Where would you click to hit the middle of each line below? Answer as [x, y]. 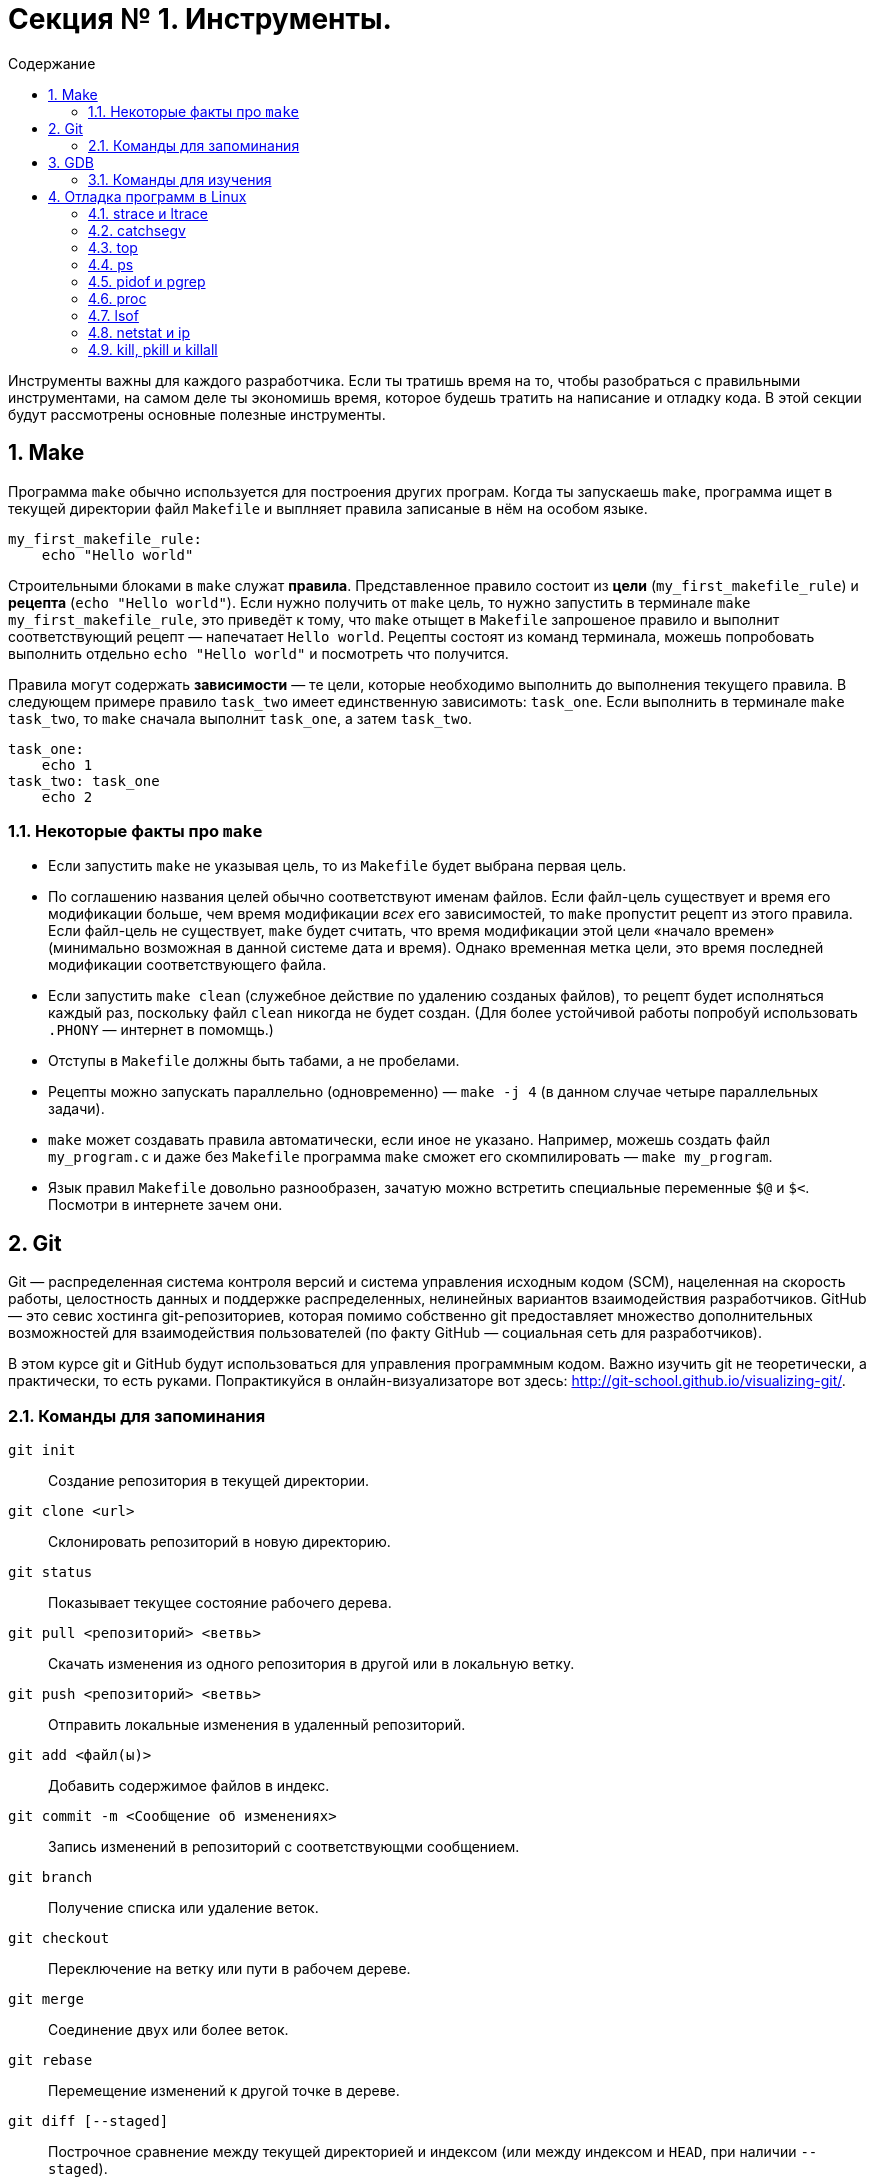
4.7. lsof [113, 315]
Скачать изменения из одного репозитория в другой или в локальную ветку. [311, 1663]
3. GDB [71, 162]
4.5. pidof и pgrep [147, 281]
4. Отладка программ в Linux [147, 196]
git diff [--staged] [88, 2120]
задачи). [76, 1109]
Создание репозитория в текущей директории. [209, 1480]
